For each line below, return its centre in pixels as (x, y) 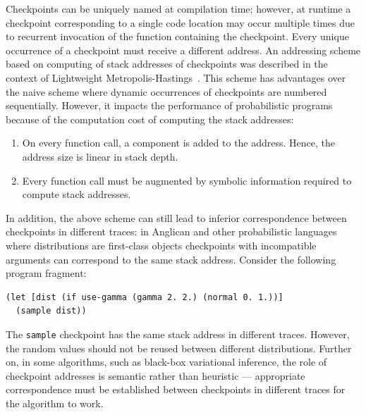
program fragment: (46, 273)
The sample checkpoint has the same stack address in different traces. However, (178, 334)
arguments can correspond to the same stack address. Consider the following (171, 259)
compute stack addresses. (77, 194)
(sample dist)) (51, 311)
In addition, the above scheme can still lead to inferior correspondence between (176, 217)
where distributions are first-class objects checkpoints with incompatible (161, 245)
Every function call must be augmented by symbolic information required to (187, 180)
